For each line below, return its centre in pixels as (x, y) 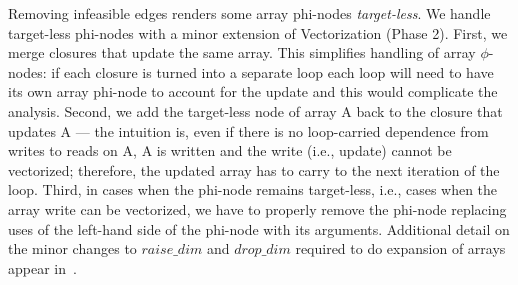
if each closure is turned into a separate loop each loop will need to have (272, 71)
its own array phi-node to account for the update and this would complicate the (253, 91)
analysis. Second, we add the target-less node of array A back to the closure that (255, 110)
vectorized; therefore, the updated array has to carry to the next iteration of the (254, 169)
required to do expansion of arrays (400, 248)
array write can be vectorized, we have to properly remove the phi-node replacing (257, 208)
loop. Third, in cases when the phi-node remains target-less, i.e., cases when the (253, 189)
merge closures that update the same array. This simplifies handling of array (242, 52)
